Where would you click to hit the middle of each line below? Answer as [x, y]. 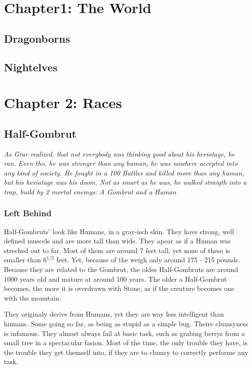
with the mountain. [33, 297]
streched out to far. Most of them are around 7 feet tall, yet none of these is [117, 250]
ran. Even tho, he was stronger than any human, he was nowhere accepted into [121, 163]
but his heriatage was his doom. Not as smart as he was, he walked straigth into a [125, 182]
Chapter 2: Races [63, 103]
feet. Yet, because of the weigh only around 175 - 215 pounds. [148, 260]
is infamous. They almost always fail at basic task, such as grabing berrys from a [124, 333]
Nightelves [31, 67]
